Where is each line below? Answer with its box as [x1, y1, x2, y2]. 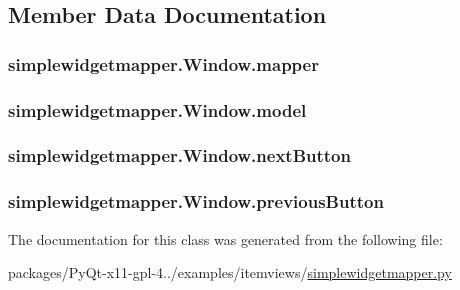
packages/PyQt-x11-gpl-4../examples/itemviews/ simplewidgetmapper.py [8, 262, 452, 283]
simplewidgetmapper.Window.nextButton [8, 143, 351, 168]
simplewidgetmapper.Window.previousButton [8, 189, 384, 214]
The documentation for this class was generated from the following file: [8, 228, 443, 249]
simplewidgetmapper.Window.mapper [8, 51, 319, 76]
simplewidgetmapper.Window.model [8, 97, 307, 122]
